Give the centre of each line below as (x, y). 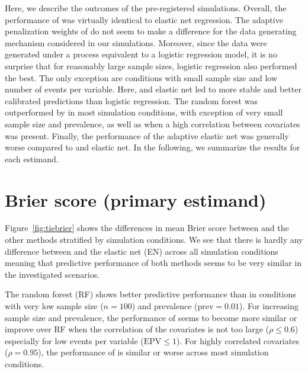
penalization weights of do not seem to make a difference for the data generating (151, 31)
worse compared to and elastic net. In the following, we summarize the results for (153, 147)
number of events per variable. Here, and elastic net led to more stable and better (153, 89)
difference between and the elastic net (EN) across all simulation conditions (142, 251)
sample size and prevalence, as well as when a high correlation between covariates (153, 124)
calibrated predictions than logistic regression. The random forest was (131, 100)
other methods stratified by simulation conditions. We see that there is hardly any (154, 240)
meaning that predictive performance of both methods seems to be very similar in (153, 263)
